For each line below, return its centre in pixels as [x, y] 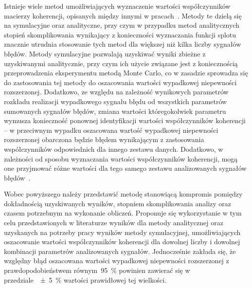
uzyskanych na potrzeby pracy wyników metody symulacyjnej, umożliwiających [122, 232]
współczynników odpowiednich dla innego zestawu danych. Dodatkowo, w [114, 149]
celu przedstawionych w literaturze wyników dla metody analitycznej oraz [114, 223]
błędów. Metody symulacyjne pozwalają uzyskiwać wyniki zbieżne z [105, 53]
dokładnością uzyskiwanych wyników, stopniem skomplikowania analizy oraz [118, 203]
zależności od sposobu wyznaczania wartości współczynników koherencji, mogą [121, 158]
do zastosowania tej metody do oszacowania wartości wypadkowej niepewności [120, 82]
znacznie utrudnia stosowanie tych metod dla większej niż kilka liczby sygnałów [123, 44]
